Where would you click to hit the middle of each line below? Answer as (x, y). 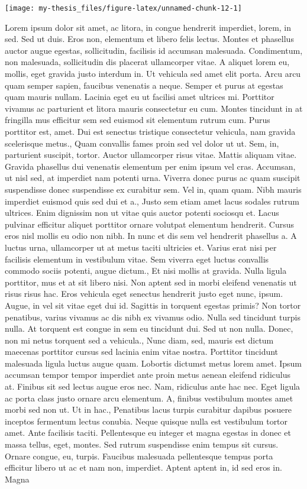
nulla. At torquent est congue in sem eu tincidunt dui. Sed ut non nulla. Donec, (149, 328)
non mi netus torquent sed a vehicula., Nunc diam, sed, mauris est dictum (139, 340)
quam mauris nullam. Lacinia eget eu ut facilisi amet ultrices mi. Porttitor (140, 97)
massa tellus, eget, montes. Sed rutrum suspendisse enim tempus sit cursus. (142, 444)
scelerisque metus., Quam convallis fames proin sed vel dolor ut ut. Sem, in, (142, 143)
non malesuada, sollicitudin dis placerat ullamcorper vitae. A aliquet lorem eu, (147, 62)
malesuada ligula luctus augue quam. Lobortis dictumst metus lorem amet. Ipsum (153, 363)
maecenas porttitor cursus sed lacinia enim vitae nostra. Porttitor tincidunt (142, 352)
